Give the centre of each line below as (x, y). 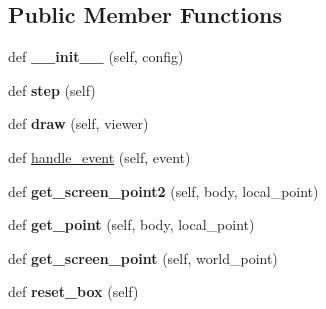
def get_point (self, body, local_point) (131, 224)
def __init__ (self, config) (96, 56)
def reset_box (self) (73, 291)
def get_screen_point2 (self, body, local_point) (163, 190)
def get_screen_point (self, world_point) (143, 257)
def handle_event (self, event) (99, 156)
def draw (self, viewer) (78, 123)
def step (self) (52, 89)
